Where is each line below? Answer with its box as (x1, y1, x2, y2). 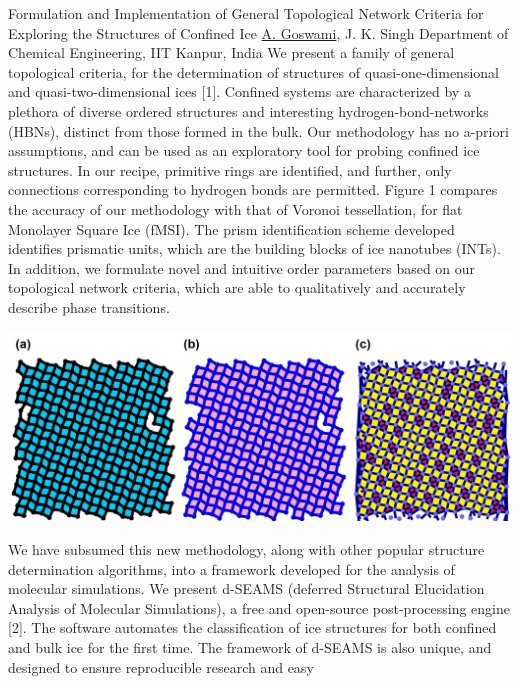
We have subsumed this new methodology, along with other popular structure (8, 539, 485, 560)
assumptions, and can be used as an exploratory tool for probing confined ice (8, 140, 480, 161)
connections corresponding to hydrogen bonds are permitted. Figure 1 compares (8, 179, 498, 200)
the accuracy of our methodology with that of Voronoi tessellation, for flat (8, 198, 463, 219)
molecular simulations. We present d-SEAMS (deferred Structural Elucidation (8, 578, 485, 599)
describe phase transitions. (8, 296, 170, 317)
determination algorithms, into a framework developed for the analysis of (8, 558, 455, 579)
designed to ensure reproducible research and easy (8, 656, 314, 677)
